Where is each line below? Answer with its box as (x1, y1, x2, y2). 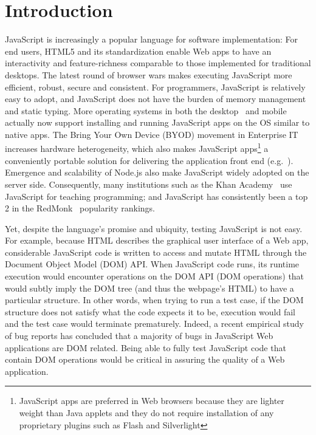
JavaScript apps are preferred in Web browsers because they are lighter (19, 394, 284, 407)
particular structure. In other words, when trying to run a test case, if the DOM (5, 293, 304, 306)
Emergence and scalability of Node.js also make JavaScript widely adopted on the (5, 166, 309, 179)
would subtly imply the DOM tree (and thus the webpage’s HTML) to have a (5, 281, 294, 294)
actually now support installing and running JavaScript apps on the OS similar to (5, 116, 310, 129)
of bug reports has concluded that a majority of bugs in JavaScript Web (5, 329, 273, 342)
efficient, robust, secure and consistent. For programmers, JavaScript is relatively (5, 80, 306, 93)
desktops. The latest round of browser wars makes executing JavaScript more (5, 68, 292, 81)
